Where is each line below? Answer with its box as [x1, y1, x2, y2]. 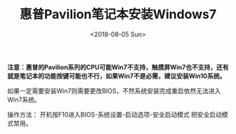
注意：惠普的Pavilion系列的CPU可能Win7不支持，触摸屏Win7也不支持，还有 [7, 62, 229, 71]
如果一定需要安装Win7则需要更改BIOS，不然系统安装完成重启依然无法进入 [7, 86, 221, 95]
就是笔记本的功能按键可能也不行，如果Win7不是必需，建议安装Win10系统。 [7, 72, 226, 80]
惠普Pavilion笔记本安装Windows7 [19, 6, 216, 22]
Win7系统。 [7, 95, 41, 104]
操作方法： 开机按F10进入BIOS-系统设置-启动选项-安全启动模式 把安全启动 [7, 110, 223, 119]
